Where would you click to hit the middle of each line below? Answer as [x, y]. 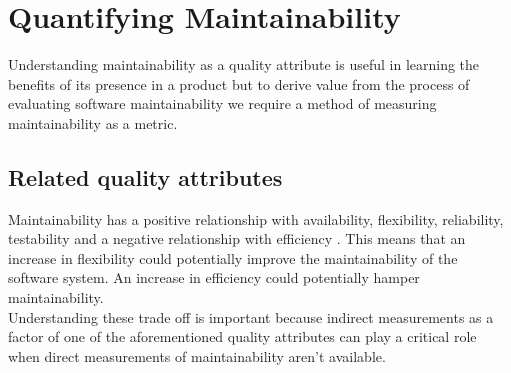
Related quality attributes [145, 176]
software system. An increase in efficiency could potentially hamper [214, 277]
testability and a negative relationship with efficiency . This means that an [237, 238]
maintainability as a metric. [93, 122]
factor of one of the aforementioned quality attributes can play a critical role [242, 336]
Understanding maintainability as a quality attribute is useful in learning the [244, 64]
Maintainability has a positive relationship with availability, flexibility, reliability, [256, 218]
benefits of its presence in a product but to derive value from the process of [239, 83]
